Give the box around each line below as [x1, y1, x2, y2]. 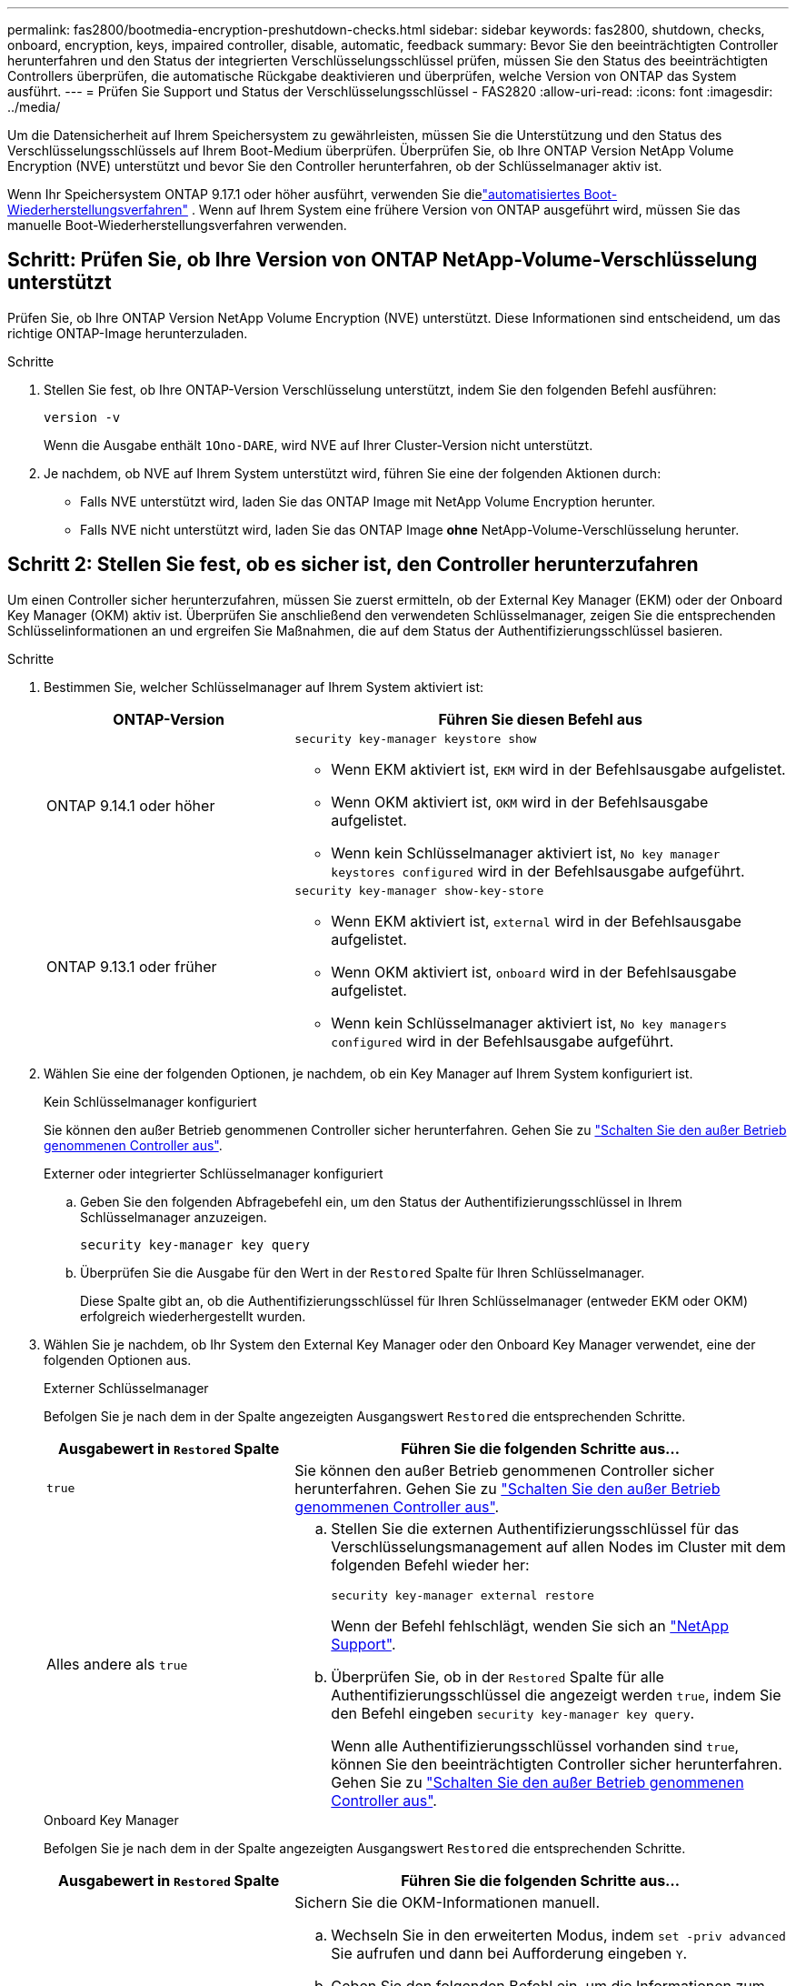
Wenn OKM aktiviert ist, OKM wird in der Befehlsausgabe [331, 792, 709, 811]
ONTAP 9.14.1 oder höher [46, 797, 215, 816]
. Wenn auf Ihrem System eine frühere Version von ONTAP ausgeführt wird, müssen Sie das [191, 202, 741, 217]
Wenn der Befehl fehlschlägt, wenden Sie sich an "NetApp [331, 1616, 729, 1635]
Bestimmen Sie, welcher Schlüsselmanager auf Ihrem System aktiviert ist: [44, 678, 484, 695]
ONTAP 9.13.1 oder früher [46, 958, 217, 977]
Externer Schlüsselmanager [44, 1379, 209, 1396]
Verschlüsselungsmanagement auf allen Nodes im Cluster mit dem [331, 1537, 786, 1556]
